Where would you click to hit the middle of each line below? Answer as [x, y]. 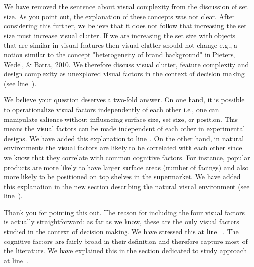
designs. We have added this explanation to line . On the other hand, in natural [124, 138]
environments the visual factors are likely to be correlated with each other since [123, 148]
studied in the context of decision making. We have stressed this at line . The [121, 231]
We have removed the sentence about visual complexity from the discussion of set [126, 6]
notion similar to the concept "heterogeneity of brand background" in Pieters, [120, 54]
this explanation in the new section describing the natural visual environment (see [127, 186]
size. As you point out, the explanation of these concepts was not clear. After [119, 16]
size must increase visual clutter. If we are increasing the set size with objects [120, 35]
